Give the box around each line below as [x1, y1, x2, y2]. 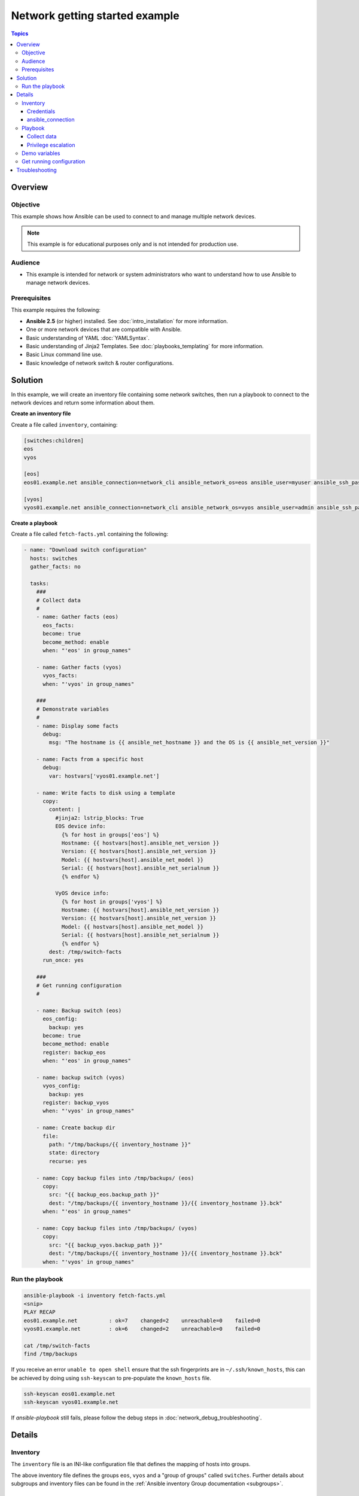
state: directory [48, 1150, 100, 1156]
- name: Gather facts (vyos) [36, 664, 122, 670]
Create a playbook [11, 519, 58, 527]
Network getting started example [11, 9, 180, 22]
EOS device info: [54, 823, 106, 830]
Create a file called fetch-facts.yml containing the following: [11, 530, 169, 538]
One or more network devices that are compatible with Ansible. [26, 326, 182, 333]
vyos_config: [42, 1083, 81, 1089]
